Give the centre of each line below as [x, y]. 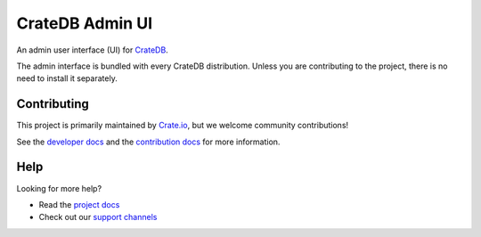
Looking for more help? [59, 188]
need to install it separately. [67, 78]
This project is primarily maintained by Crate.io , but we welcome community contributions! [183, 126]
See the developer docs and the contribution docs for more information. [148, 142]
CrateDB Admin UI [85, 23]
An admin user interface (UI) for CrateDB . [92, 50]
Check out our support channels [98, 217]
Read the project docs [79, 204]
